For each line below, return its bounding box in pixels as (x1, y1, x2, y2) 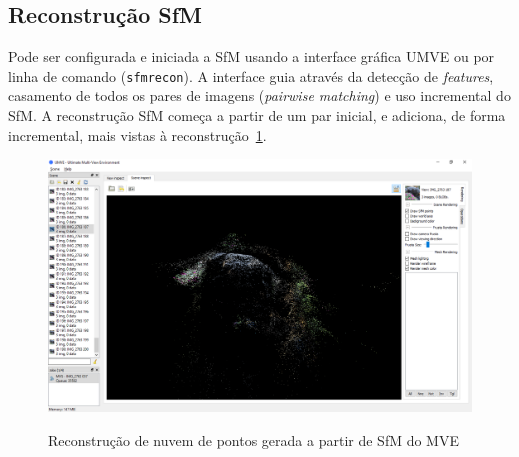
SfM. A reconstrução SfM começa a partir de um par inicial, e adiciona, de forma (8, 105, 506, 126)
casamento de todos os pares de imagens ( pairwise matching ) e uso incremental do (8, 85, 511, 106)
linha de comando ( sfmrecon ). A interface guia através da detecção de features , (8, 65, 494, 86)
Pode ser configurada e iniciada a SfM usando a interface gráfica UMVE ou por (8, 46, 495, 67)
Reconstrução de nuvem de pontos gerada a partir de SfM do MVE (48, 429, 459, 450)
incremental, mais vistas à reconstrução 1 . (8, 124, 267, 145)
